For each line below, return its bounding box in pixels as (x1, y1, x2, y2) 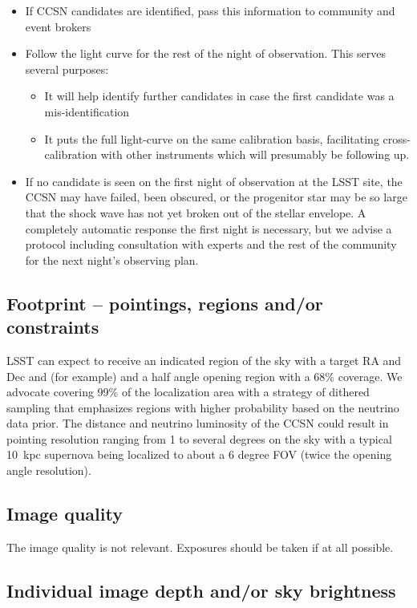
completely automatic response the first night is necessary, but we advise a (25, 220, 392, 237)
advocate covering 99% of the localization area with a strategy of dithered (6, 383, 370, 400)
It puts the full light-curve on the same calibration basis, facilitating (44, 130, 379, 147)
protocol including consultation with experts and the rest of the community (25, 236, 397, 253)
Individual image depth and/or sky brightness (6, 578, 396, 602)
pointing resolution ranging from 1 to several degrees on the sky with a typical (6, 430, 392, 447)
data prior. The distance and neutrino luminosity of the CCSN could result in (6, 415, 389, 432)
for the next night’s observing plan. (25, 251, 199, 268)
